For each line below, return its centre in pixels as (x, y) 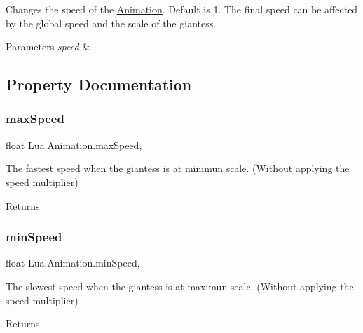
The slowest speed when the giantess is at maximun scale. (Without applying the (180, 286)
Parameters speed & (48, 47)
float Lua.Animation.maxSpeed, (74, 144)
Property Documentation (99, 84)
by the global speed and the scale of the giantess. (111, 23)
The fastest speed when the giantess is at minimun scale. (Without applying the (178, 168)
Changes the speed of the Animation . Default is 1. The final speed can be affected (182, 9)
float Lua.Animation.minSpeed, (73, 263)
